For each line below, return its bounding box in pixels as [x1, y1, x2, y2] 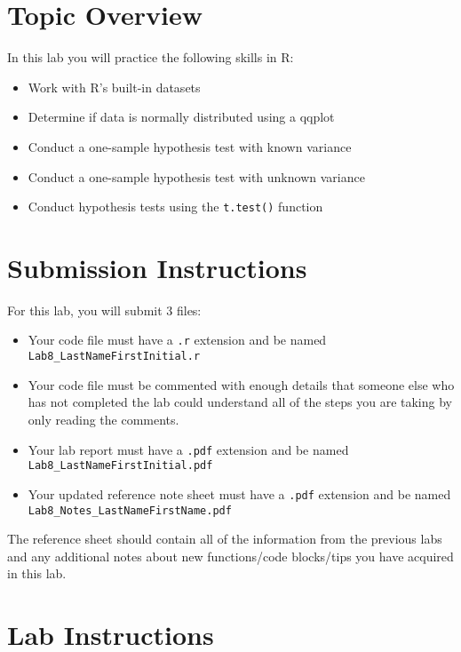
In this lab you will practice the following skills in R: [7, 48, 294, 67]
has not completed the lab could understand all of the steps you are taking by [28, 393, 452, 411]
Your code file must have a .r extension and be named [28, 330, 327, 349]
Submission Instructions [7, 249, 307, 285]
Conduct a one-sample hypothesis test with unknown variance [28, 167, 365, 186]
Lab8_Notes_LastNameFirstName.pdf [28, 504, 232, 517]
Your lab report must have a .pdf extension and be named [28, 440, 349, 458]
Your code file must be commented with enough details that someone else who [28, 375, 455, 394]
